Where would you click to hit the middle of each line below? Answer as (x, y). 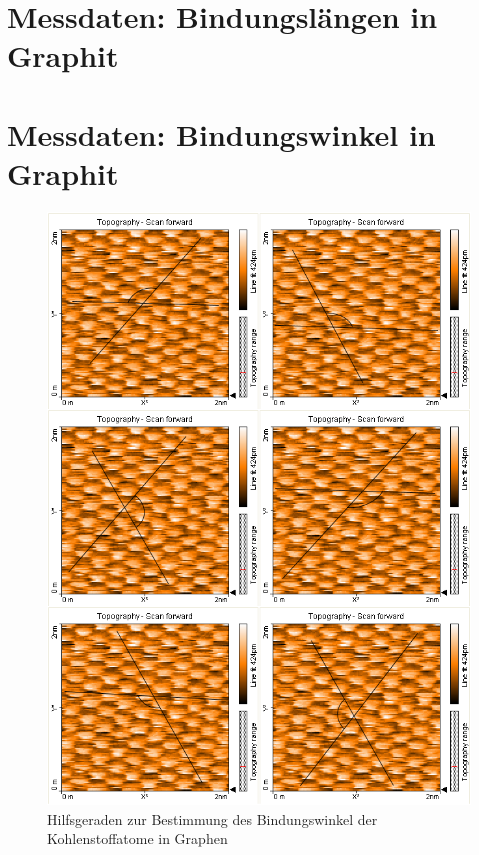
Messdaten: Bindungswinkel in (221, 133)
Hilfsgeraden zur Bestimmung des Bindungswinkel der (212, 818)
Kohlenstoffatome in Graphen (137, 838)
